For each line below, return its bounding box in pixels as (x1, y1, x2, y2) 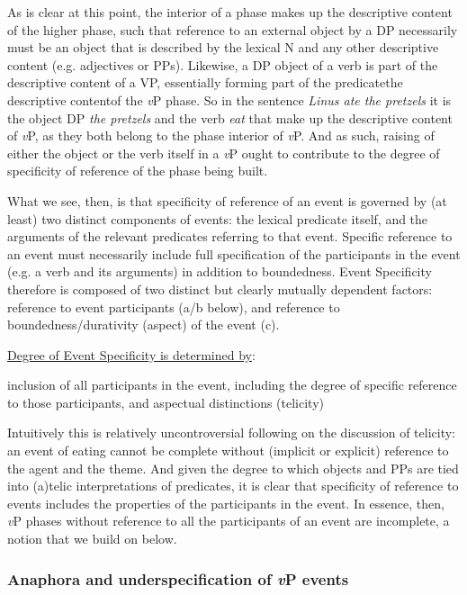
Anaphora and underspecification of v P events (7, 567, 349, 590)
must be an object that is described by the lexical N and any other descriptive (7, 38, 439, 57)
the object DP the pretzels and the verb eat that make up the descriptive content (7, 108, 453, 127)
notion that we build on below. (7, 529, 177, 548)
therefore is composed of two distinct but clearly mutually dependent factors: (7, 279, 433, 298)
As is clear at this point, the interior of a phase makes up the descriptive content (7, 3, 453, 21)
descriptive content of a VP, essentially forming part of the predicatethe (7, 73, 403, 92)
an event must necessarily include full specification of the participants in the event (7, 244, 461, 263)
